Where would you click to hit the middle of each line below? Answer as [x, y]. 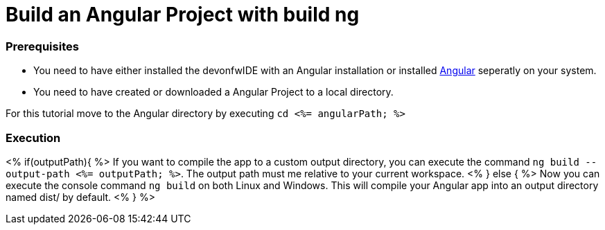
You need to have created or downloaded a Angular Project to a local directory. [213, 92]
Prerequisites [42, 46]
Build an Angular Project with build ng [183, 15]
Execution [33, 138]
